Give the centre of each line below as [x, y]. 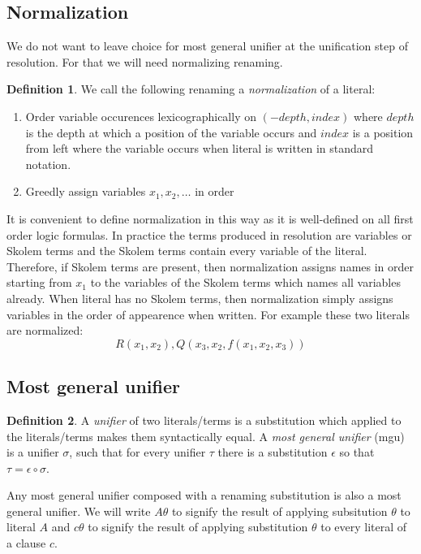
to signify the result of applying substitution [198, 527]
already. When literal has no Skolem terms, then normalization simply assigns [200, 298]
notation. [48, 164]
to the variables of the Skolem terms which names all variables [245, 282]
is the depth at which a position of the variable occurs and [171, 132]
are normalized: [45, 330]
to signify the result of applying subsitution [279, 511]
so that [357, 452]
